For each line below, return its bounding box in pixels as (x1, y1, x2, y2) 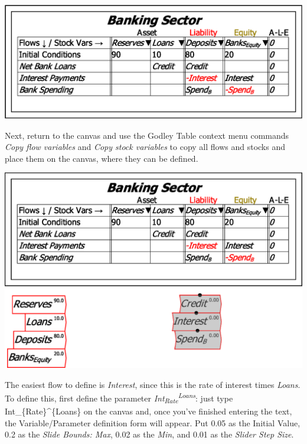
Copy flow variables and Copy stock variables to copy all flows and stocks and (5, 141, 286, 153)
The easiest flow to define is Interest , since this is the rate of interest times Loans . (5, 378, 301, 390)
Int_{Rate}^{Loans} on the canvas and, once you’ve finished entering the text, (5, 405, 292, 417)
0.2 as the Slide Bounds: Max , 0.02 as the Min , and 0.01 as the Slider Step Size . (5, 428, 294, 440)
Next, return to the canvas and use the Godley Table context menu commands (5, 129, 289, 141)
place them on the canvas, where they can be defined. (5, 152, 198, 164)
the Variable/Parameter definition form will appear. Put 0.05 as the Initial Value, (5, 416, 301, 429)
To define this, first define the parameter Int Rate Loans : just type (5, 390, 233, 406)
